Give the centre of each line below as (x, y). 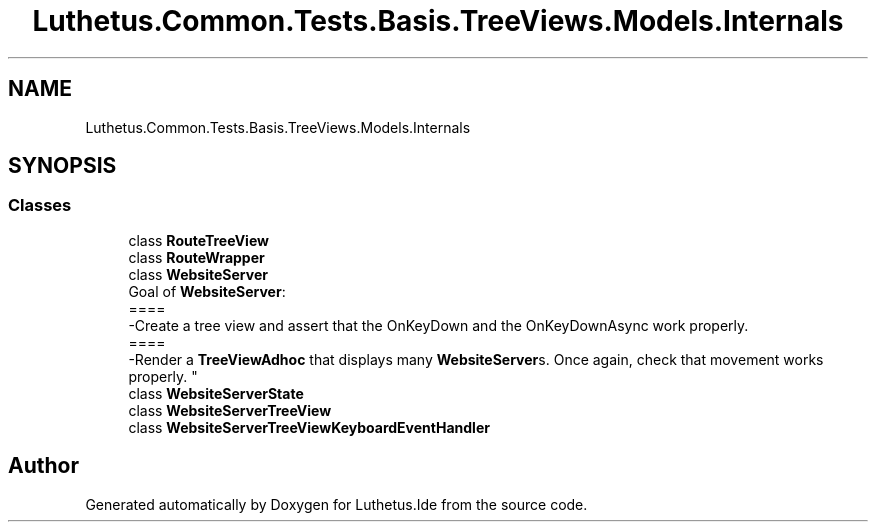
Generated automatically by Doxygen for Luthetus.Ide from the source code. (336, 504)
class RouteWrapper (196, 257)
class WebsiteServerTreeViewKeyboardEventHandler (309, 427)
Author (43, 466)
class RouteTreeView (198, 240)
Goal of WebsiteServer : (207, 291)
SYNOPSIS (62, 166)
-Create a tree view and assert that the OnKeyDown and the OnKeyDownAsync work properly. (438, 325)
